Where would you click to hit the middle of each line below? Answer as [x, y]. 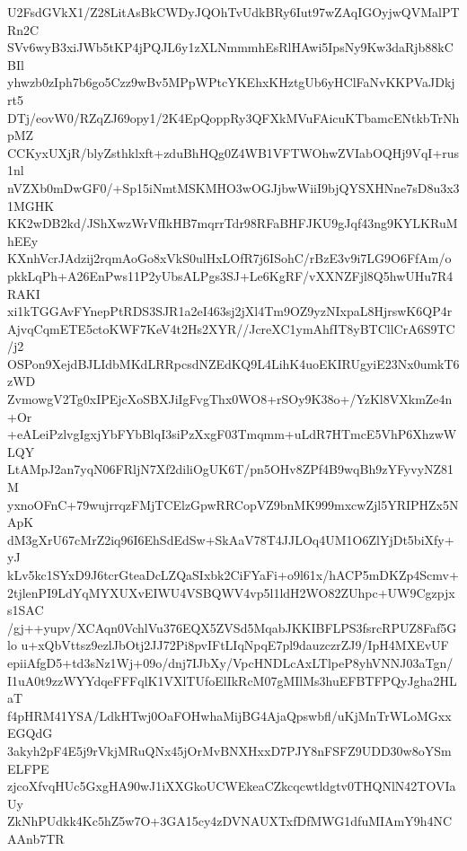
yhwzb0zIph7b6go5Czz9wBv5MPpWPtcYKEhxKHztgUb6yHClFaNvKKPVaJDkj [231, 82]
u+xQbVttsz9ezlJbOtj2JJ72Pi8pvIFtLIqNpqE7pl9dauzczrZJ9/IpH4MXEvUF [235, 645]
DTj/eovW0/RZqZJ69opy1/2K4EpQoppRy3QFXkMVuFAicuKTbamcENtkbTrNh [233, 117]
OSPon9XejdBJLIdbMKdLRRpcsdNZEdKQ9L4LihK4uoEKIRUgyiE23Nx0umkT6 [233, 363]
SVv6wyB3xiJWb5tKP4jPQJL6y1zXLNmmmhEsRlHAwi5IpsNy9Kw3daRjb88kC [230, 47]
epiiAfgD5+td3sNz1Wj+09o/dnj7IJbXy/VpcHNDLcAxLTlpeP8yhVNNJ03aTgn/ [230, 662]
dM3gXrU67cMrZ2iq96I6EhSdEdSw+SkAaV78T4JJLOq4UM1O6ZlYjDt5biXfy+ [231, 539]
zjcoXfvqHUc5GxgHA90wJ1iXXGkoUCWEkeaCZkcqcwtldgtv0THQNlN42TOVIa [232, 786]
